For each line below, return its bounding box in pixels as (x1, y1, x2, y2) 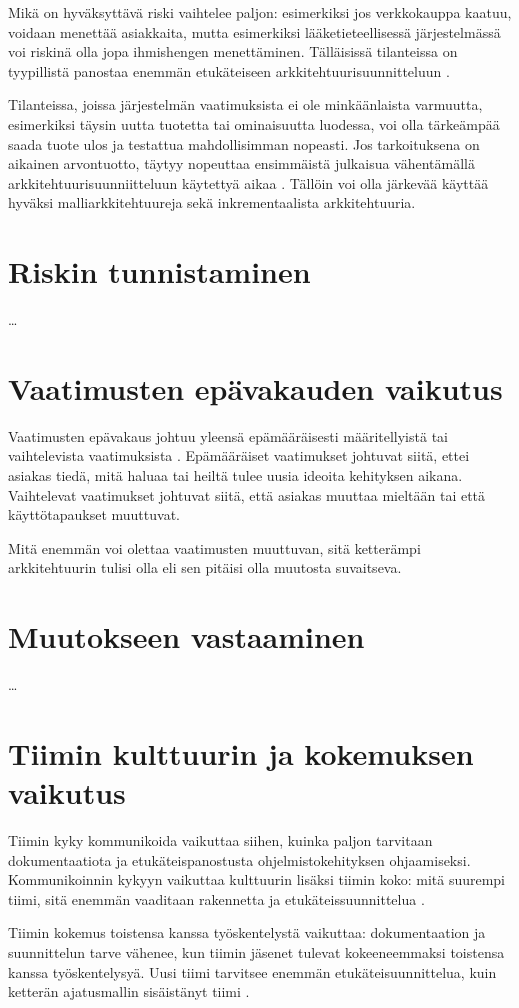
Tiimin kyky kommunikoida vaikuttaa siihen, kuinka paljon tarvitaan (8, 829, 433, 850)
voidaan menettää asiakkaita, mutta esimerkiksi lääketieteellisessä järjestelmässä (8, 21, 501, 42)
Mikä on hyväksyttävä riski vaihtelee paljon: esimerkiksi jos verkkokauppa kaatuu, (8, 2, 512, 22)
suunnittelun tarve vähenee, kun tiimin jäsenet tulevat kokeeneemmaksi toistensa (8, 941, 505, 962)
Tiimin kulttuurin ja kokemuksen (8, 732, 474, 773)
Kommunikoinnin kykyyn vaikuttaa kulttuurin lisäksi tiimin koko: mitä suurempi (8, 869, 506, 890)
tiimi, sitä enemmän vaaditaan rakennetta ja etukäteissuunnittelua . (8, 888, 425, 909)
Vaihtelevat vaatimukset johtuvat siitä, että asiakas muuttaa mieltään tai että (8, 484, 486, 505)
